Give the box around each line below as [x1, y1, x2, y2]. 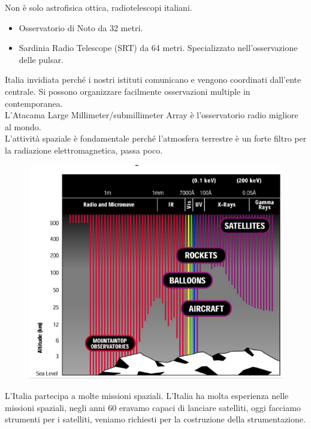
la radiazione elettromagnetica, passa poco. [5, 143, 163, 156]
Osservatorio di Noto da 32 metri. [19, 21, 143, 34]
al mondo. [5, 120, 41, 133]
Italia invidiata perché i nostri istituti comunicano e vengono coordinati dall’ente [5, 73, 301, 86]
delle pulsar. [19, 53, 64, 65]
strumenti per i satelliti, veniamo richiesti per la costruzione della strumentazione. [5, 413, 306, 425]
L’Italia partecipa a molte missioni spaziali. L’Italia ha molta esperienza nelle [5, 389, 289, 402]
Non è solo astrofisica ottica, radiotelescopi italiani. [5, 1, 192, 13]
